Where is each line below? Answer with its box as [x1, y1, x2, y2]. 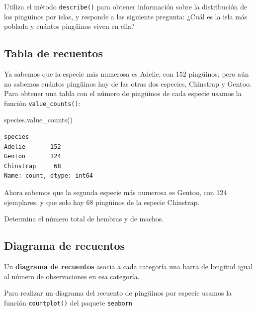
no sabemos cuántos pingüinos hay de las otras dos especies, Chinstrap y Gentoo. [4, 78, 252, 89]
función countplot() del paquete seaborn [4, 297, 132, 308]
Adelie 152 [4, 143, 61, 150]
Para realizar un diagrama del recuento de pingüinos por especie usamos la [4, 288, 232, 298]
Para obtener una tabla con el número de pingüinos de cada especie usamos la [4, 88, 242, 99]
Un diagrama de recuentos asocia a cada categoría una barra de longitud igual [4, 261, 253, 272]
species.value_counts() [4, 114, 73, 125]
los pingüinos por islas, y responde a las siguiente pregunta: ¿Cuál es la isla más [4, 11, 248, 21]
